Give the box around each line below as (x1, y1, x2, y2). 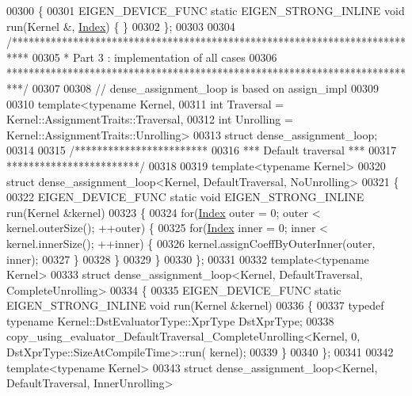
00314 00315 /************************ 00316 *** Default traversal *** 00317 (6, 142, 397, 158)
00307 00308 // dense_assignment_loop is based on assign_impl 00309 (32, 79, 379, 96)
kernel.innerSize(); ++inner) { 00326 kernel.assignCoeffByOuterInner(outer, (6, 234, 376, 251)
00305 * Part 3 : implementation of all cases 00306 (32, 48, 277, 65)
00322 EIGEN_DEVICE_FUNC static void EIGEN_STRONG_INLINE (6, 188, 364, 205)
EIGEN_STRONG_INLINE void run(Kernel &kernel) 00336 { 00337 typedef (6, 297, 384, 314)
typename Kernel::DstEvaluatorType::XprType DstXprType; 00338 (6, 312, 334, 329)
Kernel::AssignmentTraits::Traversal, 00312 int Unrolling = (6, 111, 293, 128)
